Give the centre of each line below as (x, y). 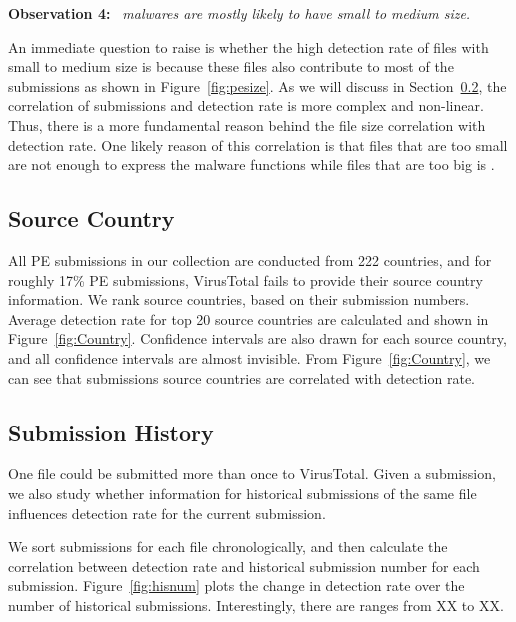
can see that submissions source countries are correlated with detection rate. (241, 377)
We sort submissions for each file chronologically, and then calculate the (228, 546)
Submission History (111, 431)
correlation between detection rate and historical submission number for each (244, 565)
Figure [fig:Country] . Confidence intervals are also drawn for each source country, (257, 338)
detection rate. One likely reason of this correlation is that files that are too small (258, 144)
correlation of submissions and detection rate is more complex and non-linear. (246, 105)
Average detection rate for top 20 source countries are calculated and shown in (248, 318)
